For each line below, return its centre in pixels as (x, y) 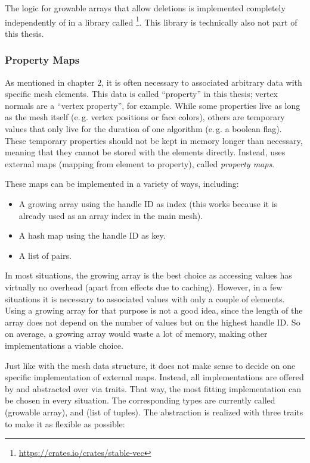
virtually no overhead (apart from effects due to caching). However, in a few (144, 287)
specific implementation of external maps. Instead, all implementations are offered (154, 377)
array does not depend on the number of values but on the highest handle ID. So (153, 322)
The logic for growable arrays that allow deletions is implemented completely (145, 8)
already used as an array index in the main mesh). (111, 215)
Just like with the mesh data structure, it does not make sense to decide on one (150, 365)
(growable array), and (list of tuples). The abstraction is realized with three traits (154, 412)
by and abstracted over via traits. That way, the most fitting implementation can (153, 388)
